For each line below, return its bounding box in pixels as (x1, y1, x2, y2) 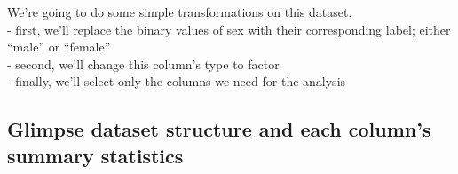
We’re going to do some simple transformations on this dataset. (7, 3, 352, 20)
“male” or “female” (7, 37, 111, 56)
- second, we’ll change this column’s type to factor (7, 54, 280, 73)
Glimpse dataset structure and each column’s (7, 115, 431, 143)
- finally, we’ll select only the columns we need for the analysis (7, 72, 346, 91)
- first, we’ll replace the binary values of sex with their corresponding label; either (7, 20, 451, 38)
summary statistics (7, 141, 184, 169)
